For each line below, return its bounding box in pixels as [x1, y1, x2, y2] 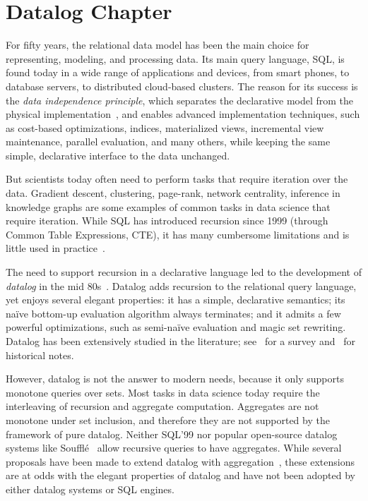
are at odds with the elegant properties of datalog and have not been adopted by [6, 468, 355, 483]
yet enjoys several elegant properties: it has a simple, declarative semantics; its [6, 292, 345, 307]
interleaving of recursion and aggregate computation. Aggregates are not [6, 399, 319, 414]
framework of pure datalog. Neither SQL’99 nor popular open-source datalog [6, 426, 338, 441]
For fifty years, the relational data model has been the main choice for [6, 37, 309, 52]
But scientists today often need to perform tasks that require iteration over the [6, 171, 348, 186]
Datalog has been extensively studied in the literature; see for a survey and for [6, 334, 356, 348]
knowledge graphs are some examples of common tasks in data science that [6, 199, 331, 214]
